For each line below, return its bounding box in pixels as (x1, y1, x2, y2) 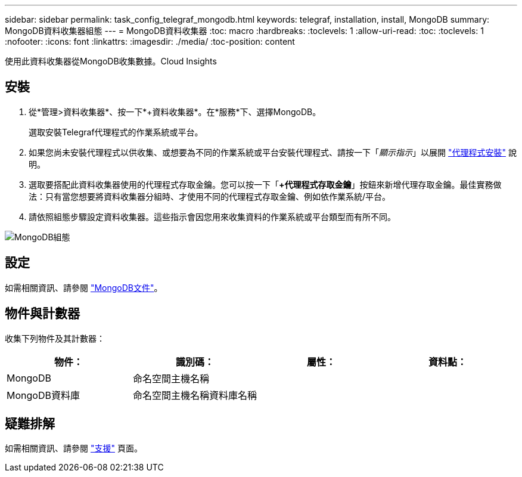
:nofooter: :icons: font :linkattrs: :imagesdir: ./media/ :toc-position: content (5, 36, 295, 47)
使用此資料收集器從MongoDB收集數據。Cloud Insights (5, 56, 217, 66)
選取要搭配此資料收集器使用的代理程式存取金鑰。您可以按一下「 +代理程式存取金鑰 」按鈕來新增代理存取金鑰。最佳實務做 (29, 179, 502, 190)
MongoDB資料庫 (7, 389, 80, 401)
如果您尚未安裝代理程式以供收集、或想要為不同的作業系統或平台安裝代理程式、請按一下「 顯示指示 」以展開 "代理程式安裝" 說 (29, 147, 517, 157)
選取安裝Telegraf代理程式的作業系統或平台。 (29, 126, 203, 137)
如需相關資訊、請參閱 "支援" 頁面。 (5, 443, 142, 454)
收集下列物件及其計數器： (5, 333, 105, 343)
